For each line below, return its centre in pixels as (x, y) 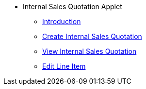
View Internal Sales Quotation (89, 51)
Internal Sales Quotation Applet (73, 6)
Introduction (62, 21)
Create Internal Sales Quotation (92, 36)
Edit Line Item (64, 66)
